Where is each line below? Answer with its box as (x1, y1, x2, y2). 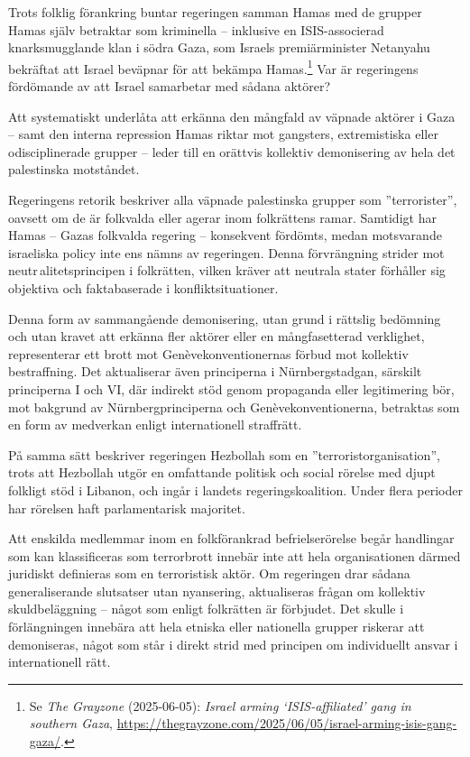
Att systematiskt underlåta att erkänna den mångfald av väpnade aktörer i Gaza (8, 106, 456, 125)
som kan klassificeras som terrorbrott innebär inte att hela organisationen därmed (8, 546, 461, 565)
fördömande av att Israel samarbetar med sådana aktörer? (8, 77, 331, 96)
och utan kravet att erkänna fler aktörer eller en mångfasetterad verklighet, (8, 327, 425, 346)
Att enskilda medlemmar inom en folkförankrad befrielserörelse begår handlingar (8, 529, 455, 548)
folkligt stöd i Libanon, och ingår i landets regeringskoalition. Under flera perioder (8, 480, 463, 499)
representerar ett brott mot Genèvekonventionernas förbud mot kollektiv (8, 344, 409, 363)
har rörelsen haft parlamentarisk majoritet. (8, 498, 245, 517)
